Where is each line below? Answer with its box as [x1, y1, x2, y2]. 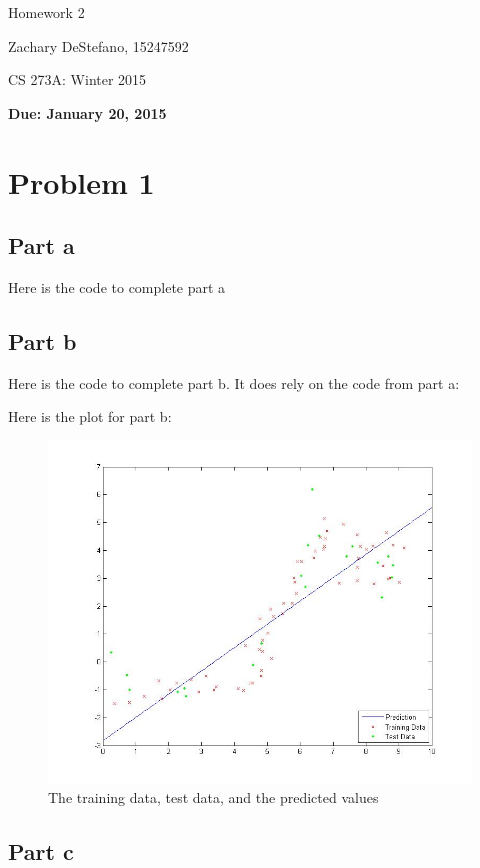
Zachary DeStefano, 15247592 [8, 35, 189, 56]
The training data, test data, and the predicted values [48, 786, 379, 807]
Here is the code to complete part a [8, 276, 226, 297]
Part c [8, 835, 74, 866]
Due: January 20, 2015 [8, 102, 167, 123]
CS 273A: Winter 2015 [8, 69, 147, 90]
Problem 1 [8, 161, 155, 202]
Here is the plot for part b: [8, 406, 172, 427]
